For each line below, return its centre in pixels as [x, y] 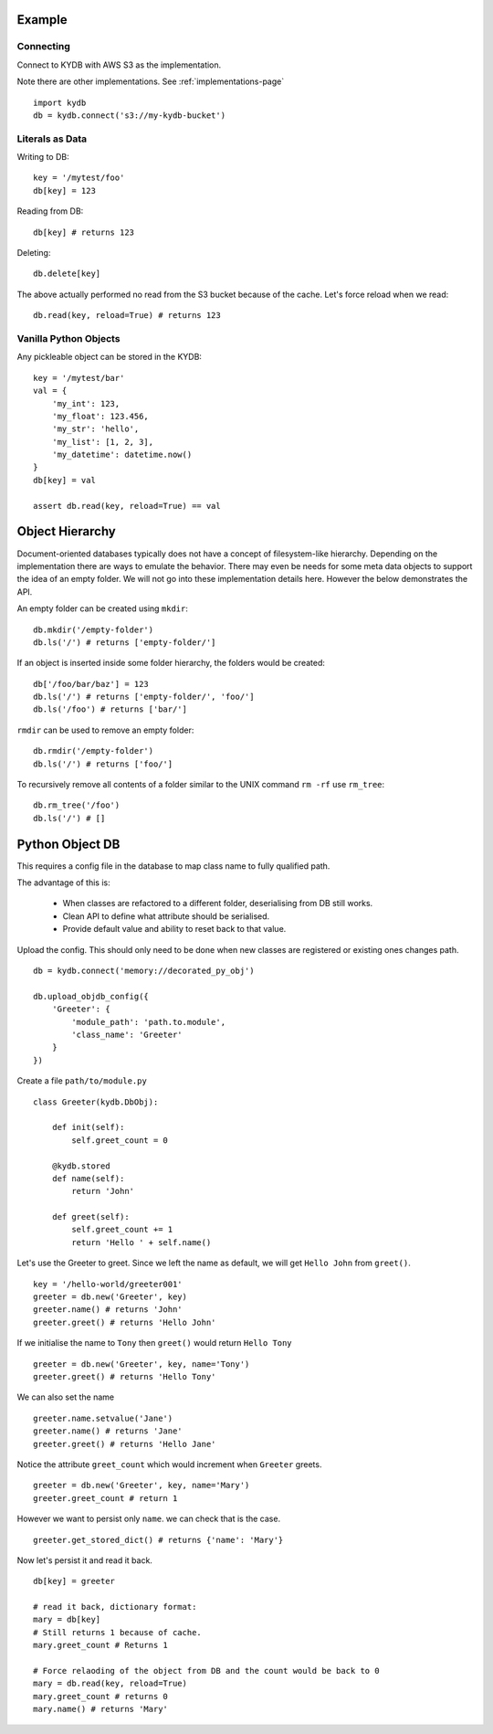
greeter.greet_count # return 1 [105, 1498]
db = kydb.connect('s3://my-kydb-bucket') [130, 115]
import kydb [60, 102]
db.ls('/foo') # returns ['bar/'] [110, 709]
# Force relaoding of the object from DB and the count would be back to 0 [206, 1671]
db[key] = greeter [74, 1581]
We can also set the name [65, 1397]
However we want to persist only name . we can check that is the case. [149, 1519]
